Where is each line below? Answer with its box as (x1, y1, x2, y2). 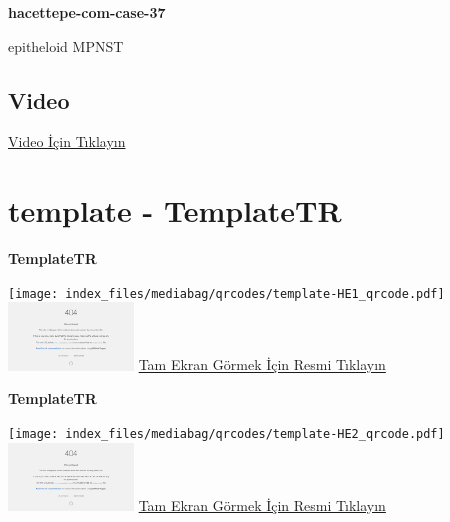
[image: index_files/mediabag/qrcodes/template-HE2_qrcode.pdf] (8, 426, 445, 441)
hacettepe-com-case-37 (8, 2, 166, 22)
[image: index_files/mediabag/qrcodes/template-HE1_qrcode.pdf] (8, 286, 445, 301)
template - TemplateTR (8, 190, 342, 231)
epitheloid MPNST (8, 35, 124, 56)
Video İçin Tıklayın (8, 131, 126, 152)
